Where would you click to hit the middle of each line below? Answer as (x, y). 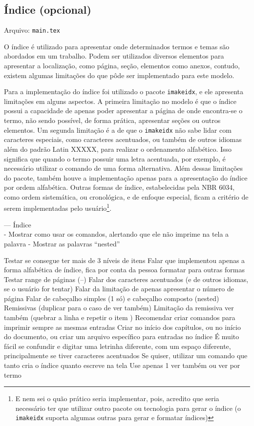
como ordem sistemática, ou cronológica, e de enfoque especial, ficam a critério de (126, 196)
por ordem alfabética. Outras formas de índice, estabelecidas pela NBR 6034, (119, 187)
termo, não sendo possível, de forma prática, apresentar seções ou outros (112, 120)
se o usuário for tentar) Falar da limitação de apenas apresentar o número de (119, 289)
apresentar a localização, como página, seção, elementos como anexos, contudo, (122, 66)
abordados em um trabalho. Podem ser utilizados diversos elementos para (114, 56)
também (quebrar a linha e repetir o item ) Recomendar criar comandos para (120, 317)
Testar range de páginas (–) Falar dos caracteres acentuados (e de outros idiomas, (126, 279)
